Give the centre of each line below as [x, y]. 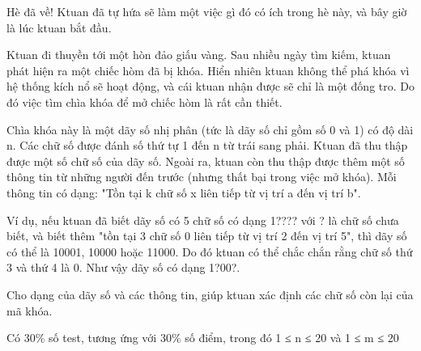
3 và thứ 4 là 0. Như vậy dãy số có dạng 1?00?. [123, 267]
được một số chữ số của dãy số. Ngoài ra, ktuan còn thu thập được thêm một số [206, 161]
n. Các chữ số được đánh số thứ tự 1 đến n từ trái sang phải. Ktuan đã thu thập [207, 145]
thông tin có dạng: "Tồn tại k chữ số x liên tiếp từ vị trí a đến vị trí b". [184, 192]
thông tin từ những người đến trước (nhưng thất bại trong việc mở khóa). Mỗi [202, 177]
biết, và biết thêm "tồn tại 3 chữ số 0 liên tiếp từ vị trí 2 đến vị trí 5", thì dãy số [207, 236]
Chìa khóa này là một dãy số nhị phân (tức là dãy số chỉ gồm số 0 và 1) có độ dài [210, 129]
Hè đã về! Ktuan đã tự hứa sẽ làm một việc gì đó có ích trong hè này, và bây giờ [207, 11]
